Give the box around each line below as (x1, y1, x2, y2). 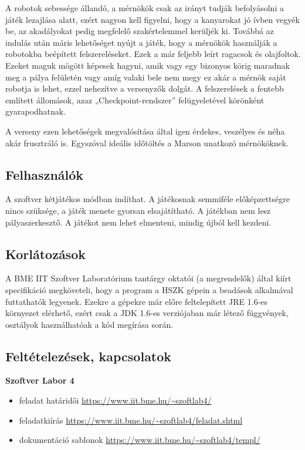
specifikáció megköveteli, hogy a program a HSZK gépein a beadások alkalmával (5, 283, 293, 295)
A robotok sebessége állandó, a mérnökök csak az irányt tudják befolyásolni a (5, 2, 284, 14)
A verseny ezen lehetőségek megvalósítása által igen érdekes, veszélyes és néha (5, 125, 285, 137)
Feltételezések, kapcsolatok (5, 347, 172, 365)
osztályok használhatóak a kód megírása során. (5, 318, 174, 330)
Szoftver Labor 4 (5, 374, 74, 387)
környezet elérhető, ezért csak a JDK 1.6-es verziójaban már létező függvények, (5, 307, 289, 319)
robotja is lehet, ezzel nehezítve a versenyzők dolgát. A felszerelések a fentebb (5, 82, 284, 95)
